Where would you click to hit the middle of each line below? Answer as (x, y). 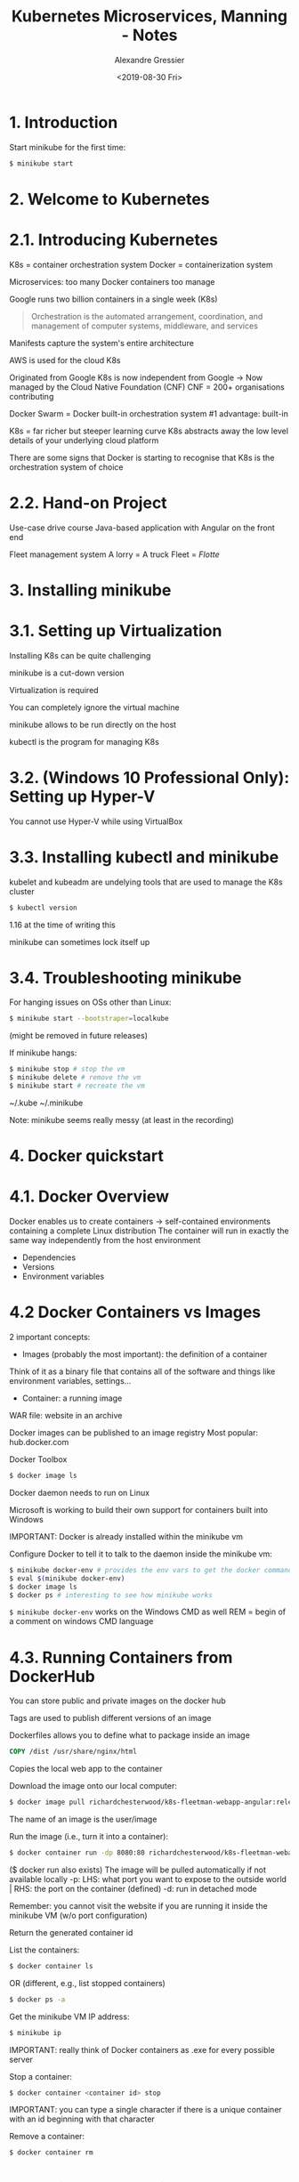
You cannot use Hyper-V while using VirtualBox (96, 821)
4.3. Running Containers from (121, 1657)
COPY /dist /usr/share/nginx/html (73, 1752)
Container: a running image (72, 1398)
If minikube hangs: (43, 1053)
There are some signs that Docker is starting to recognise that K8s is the (142, 457)
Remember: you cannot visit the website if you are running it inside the (139, 1905)
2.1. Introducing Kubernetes (114, 240)
